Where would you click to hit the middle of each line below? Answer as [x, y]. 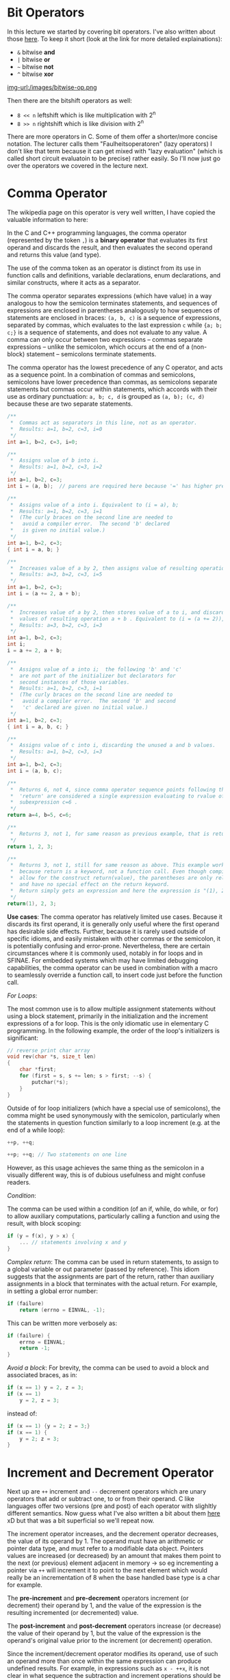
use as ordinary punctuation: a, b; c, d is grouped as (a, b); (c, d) [106, 397]
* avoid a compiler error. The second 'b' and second [93, 701]
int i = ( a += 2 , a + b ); [44, 594]
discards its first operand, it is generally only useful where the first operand [113, 924]
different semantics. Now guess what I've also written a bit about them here [114, 1514]
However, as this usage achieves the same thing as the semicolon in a [106, 1168]
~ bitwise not [35, 66]
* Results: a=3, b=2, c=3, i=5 [56, 575]
